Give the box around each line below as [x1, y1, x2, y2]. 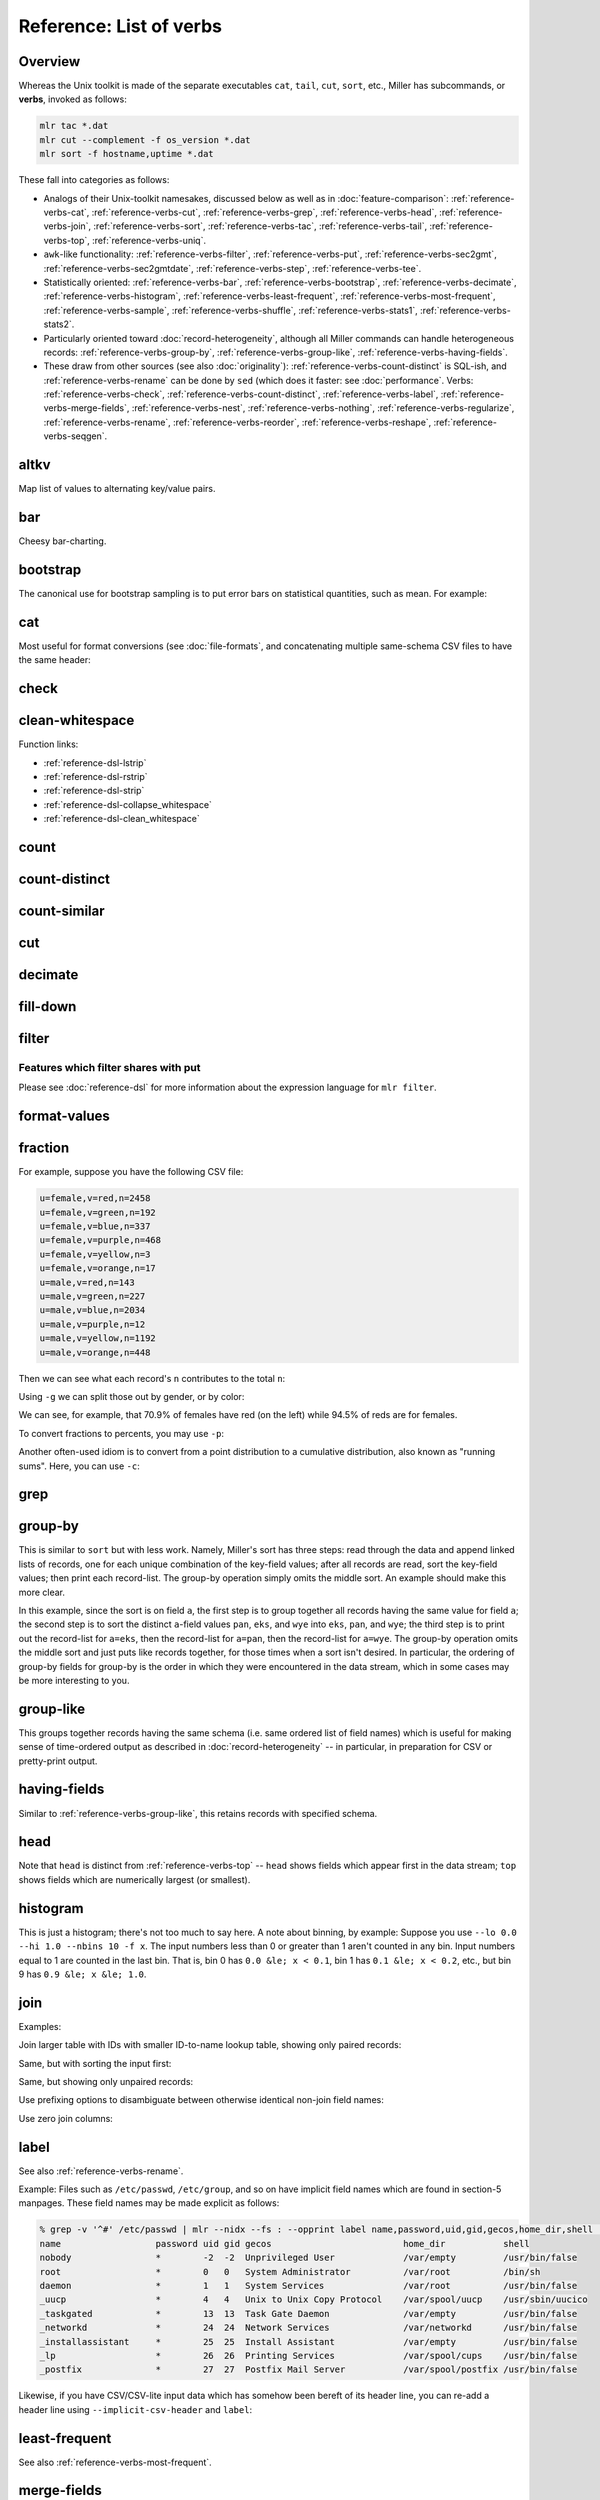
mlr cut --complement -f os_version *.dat [39, 134, 251, 145]
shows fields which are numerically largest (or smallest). [18, 1873, 251, 1885]
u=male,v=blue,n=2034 [39, 1305, 146, 1316]
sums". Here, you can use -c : [18, 1460, 140, 1472]
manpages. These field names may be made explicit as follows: [18, 2197, 280, 2209]
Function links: [18, 738, 79, 750]
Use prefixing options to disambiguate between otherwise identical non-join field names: [18, 2094, 384, 2106]
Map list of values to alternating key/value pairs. [18, 483, 216, 495]
